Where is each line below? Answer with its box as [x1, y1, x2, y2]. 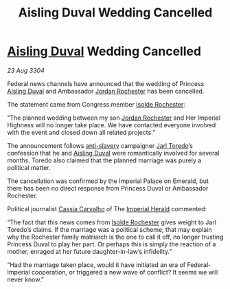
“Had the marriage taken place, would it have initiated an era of [7, 260, 186, 269]
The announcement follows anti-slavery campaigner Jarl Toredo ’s [7, 141, 194, 149]
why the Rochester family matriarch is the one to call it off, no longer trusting [7, 233, 224, 241]
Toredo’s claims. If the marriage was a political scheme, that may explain [7, 225, 212, 233]
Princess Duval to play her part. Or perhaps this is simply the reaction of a [7, 239, 216, 248]
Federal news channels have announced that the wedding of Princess [7, 79, 205, 87]
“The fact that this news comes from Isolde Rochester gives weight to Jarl [7, 218, 216, 226]
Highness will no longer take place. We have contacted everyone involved [7, 120, 216, 129]
